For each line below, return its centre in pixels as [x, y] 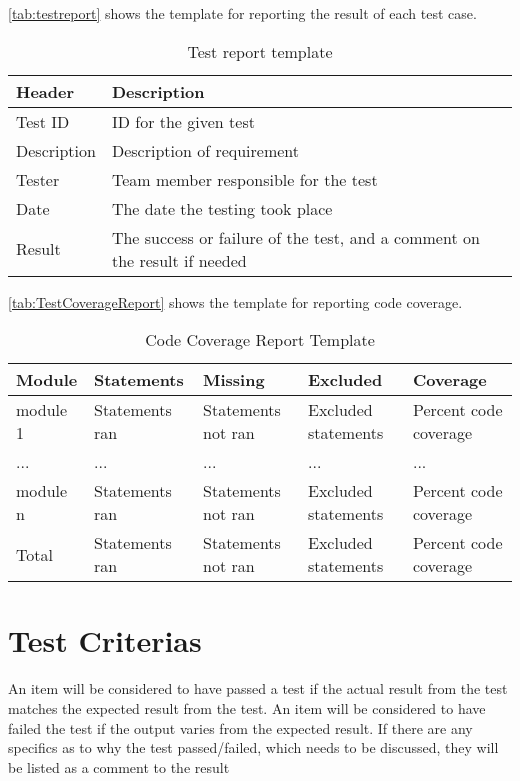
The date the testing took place [222, 208]
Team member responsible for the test [244, 179]
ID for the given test [183, 121]
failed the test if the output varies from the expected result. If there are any [240, 727]
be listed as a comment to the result [119, 766]
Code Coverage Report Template [260, 340]
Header [45, 91]
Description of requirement [205, 150]
